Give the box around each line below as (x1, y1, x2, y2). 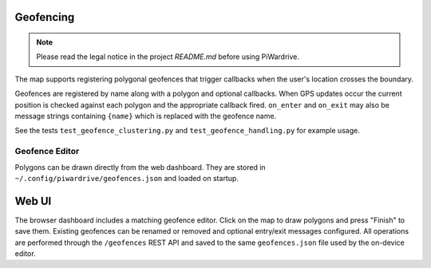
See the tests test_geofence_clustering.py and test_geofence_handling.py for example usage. (14, 126, 361, 136)
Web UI (14, 194, 52, 207)
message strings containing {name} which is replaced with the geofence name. (14, 111, 277, 120)
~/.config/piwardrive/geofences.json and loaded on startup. (14, 173, 239, 183)
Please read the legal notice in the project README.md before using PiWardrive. (36, 52, 299, 61)
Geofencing (14, 10, 75, 24)
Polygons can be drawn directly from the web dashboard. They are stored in (14, 162, 267, 171)
